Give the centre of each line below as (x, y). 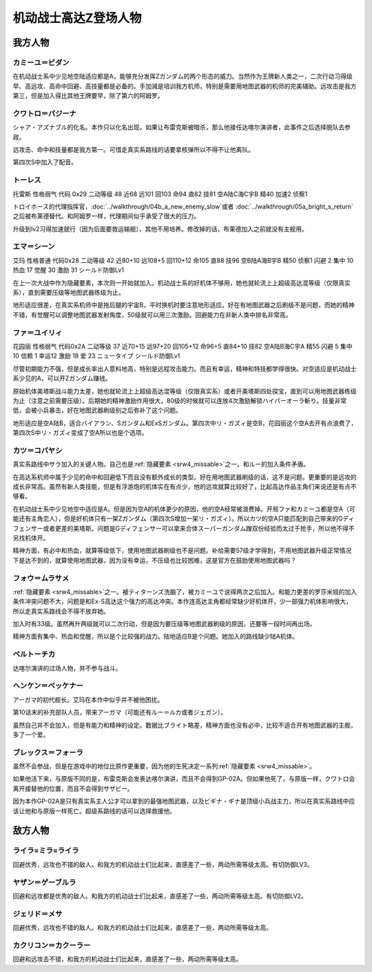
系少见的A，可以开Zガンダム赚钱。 (62, 378)
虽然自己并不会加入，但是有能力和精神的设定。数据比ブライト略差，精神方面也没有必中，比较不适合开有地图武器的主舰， (185, 725)
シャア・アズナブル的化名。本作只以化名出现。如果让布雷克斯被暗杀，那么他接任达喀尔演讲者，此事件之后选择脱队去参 (182, 127)
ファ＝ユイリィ (38, 333)
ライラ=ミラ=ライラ (46, 850)
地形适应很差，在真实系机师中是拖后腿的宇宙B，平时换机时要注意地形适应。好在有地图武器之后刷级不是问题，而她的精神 (184, 305)
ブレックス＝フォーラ (48, 752)
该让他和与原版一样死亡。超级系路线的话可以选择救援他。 (94, 810)
